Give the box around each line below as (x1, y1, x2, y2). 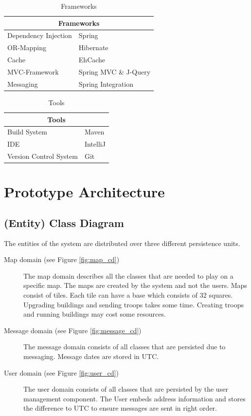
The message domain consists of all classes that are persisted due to (23, 341, 226, 352)
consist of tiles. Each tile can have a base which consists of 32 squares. (23, 290, 233, 300)
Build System (7, 127, 47, 137)
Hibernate (78, 42, 108, 53)
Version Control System (7, 151, 78, 161)
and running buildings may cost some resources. (23, 309, 166, 319)
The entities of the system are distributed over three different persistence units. (4, 238, 240, 248)
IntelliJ (84, 139, 106, 149)
